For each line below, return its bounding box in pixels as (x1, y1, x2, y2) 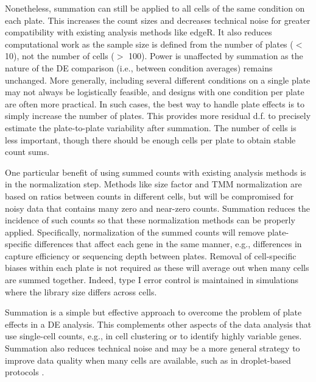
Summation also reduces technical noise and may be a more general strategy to (5, 342, 300, 355)
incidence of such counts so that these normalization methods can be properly (5, 214, 295, 226)
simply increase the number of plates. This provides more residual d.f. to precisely (5, 109, 311, 122)
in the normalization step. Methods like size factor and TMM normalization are (5, 178, 302, 190)
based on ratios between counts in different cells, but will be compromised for (5, 189, 294, 202)
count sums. (5, 145, 49, 158)
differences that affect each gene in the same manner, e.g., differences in (34, 237, 302, 250)
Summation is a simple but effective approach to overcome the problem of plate (5, 306, 302, 319)
